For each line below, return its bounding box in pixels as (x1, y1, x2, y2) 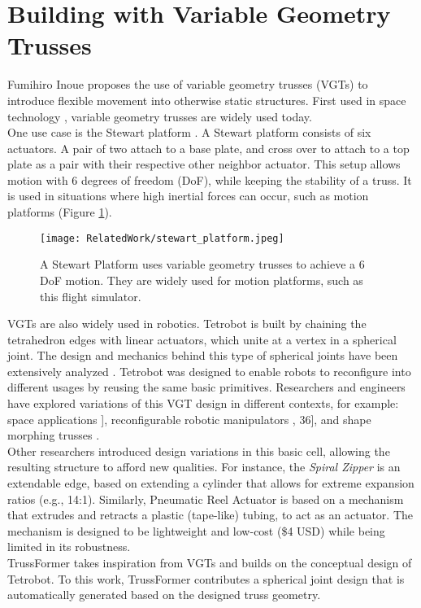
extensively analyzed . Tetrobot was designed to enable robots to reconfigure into (7, 362, 411, 379)
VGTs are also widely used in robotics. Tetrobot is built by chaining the (7, 315, 367, 332)
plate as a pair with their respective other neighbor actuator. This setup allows (7, 155, 401, 173)
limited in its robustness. (7, 538, 131, 555)
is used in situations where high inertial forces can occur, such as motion (7, 187, 369, 204)
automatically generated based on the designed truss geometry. (7, 586, 321, 603)
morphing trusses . (7, 426, 100, 444)
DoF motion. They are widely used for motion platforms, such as (40, 271, 363, 288)
